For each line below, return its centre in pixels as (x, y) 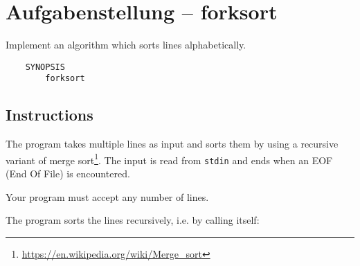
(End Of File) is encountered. (68, 174)
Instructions (49, 115)
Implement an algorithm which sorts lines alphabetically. (126, 45)
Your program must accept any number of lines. (107, 196)
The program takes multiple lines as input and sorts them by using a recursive (172, 144)
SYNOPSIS (45, 67)
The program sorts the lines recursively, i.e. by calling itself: (133, 220)
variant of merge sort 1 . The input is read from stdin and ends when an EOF (169, 159)
